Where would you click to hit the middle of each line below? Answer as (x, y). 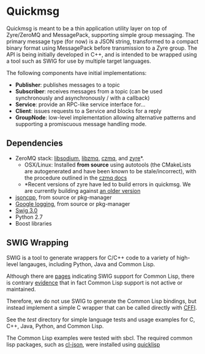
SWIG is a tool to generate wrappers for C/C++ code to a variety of (91, 258)
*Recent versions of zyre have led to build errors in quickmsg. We (107, 184)
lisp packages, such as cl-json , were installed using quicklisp (83, 344)
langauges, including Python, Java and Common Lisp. (87, 264)
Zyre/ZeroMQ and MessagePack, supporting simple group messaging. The (101, 34)
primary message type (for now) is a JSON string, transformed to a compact (102, 41)
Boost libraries (33, 223)
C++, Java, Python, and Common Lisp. (55, 326)
